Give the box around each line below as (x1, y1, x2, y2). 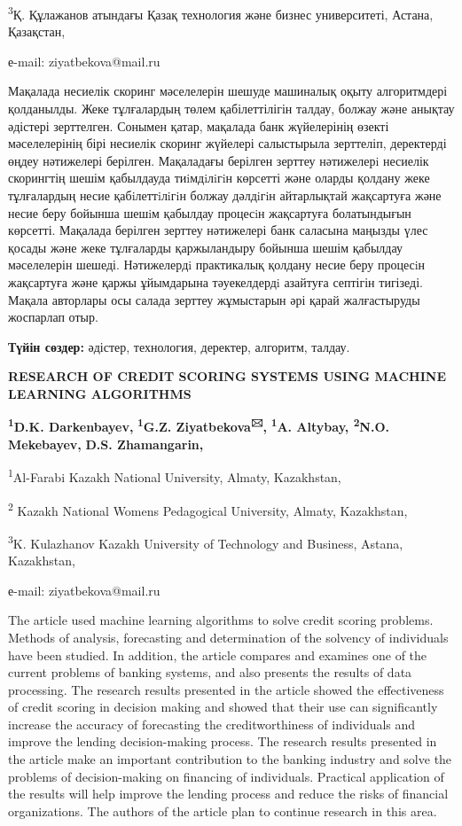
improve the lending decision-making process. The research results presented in (8, 732, 437, 751)
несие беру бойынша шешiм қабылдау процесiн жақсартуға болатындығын (8, 203, 411, 222)
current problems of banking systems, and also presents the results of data (8, 663, 412, 682)
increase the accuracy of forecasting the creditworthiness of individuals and (8, 714, 416, 733)
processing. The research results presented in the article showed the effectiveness (8, 680, 444, 698)
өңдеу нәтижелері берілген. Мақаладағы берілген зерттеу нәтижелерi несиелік (8, 151, 429, 169)
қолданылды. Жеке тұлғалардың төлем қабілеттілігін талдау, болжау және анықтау (8, 99, 455, 118)
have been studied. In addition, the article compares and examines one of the (8, 645, 427, 664)
